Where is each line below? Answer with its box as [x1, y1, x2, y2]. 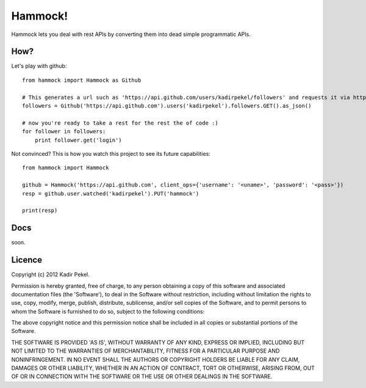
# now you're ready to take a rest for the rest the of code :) [22, 119, 219, 126]
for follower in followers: [22, 128, 106, 135]
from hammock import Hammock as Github [22, 76, 142, 84]
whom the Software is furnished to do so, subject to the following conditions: [11, 307, 205, 315]
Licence [11, 255, 43, 265]
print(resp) [22, 207, 58, 214]
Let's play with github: [11, 62, 67, 70]
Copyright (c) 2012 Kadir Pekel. [11, 271, 90, 278]
